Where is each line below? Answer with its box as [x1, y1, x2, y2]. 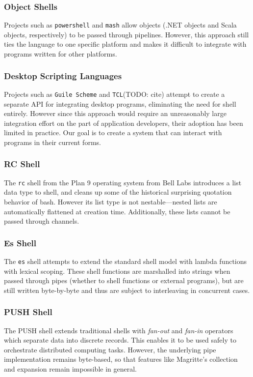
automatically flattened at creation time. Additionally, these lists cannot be [4, 206, 230, 216]
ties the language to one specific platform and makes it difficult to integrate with [4, 39, 247, 49]
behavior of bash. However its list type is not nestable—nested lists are [4, 196, 217, 206]
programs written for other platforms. [4, 49, 117, 59]
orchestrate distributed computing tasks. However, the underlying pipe [4, 344, 216, 354]
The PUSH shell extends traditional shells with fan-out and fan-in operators [4, 325, 233, 335]
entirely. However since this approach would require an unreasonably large [4, 108, 227, 118]
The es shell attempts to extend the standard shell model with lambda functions [4, 256, 247, 266]
